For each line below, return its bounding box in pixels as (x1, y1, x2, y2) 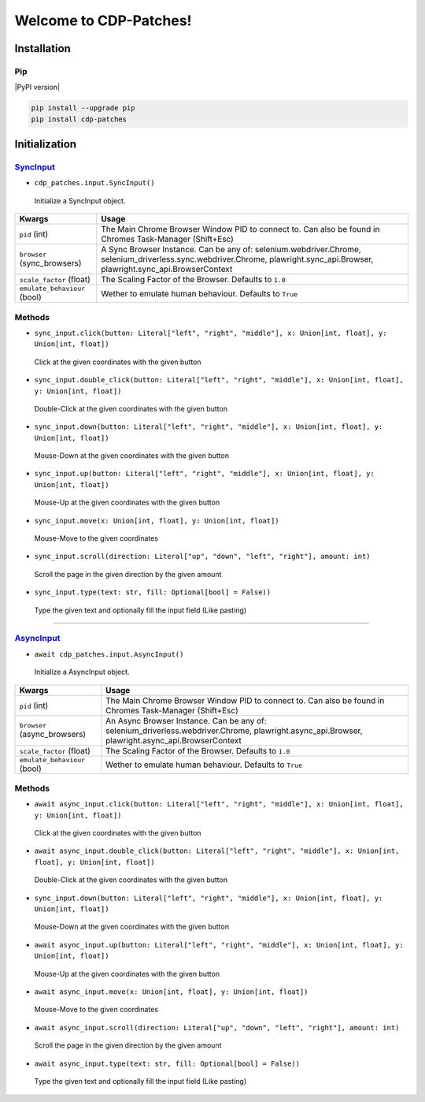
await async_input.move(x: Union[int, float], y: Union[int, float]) (34, 987, 309, 996)
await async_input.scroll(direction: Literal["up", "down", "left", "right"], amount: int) (34, 1023, 400, 1032)
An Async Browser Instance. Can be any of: (105, 715, 267, 726)
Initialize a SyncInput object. (34, 195, 126, 205)
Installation (14, 42, 71, 55)
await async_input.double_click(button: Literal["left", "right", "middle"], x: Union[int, (34, 847, 400, 855)
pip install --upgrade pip (31, 103, 135, 113)
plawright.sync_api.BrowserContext (101, 264, 233, 275)
